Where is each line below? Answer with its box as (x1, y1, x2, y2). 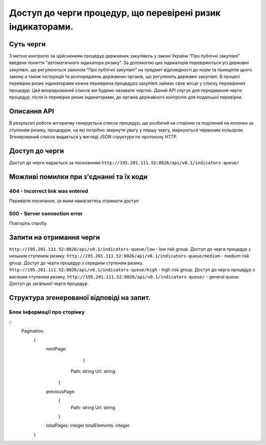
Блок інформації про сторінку (9, 308, 85, 315)
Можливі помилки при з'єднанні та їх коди (9, 172, 148, 181)
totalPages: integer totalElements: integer (46, 422, 130, 428)
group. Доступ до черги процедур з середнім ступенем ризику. (9, 260, 144, 266)
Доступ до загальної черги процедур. (9, 281, 89, 286)
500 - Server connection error (9, 210, 83, 217)
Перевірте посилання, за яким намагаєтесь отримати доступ (9, 197, 139, 204)
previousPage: (46, 388, 76, 394)
